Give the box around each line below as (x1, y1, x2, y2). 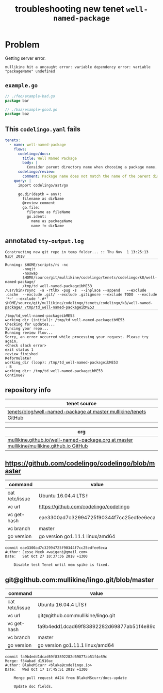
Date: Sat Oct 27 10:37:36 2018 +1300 (5, 554, 88, 559)
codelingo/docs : (17, 151, 51, 156)
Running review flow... (5, 330, 53, 335)
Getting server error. (5, 55, 46, 61)
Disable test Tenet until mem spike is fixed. (14, 562, 110, 567)
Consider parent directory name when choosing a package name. (26, 165, 158, 170)
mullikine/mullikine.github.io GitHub (7, 443, 88, 449)
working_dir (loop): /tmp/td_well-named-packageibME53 (5, 360, 118, 365)
